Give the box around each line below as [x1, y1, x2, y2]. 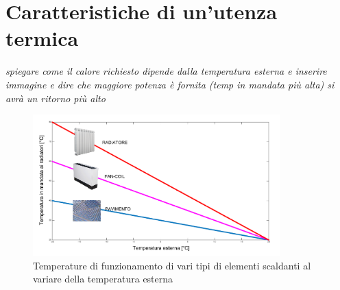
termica [5, 24, 79, 52]
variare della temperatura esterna [33, 271, 173, 286]
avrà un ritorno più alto [5, 90, 106, 105]
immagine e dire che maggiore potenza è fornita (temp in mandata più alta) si [5, 77, 335, 91]
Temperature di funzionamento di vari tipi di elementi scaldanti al [33, 258, 311, 272]
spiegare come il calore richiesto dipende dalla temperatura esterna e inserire [5, 64, 327, 78]
